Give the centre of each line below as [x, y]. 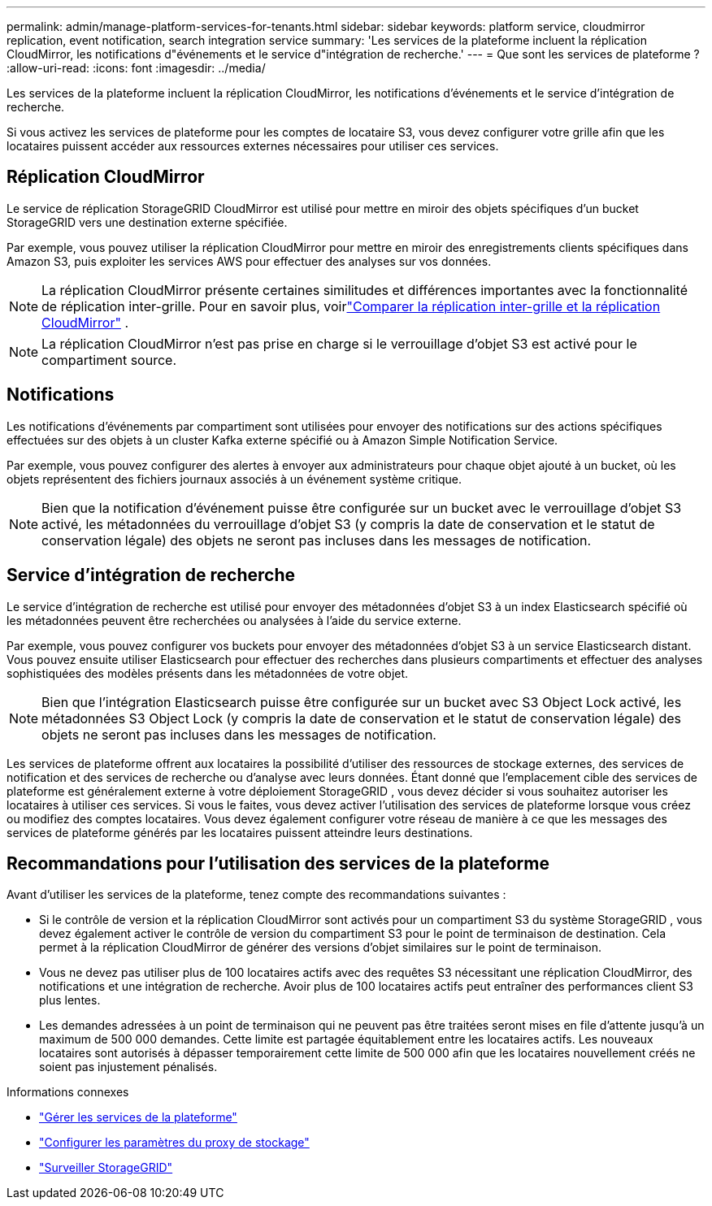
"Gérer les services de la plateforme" [138, 1117]
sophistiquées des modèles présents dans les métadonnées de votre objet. [208, 673]
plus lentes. [70, 1000]
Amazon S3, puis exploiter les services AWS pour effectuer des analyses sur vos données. [249, 261]
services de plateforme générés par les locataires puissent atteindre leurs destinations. [240, 832]
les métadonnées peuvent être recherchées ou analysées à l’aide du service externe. [234, 620]
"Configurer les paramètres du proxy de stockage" [174, 1143]
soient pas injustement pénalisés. [128, 1067]
